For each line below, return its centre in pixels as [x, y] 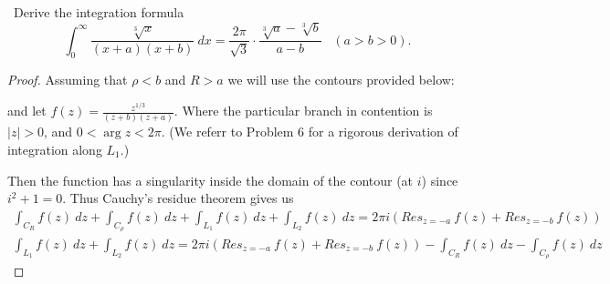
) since [440, 180]
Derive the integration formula [99, 12]
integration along [55, 149]
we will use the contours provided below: [341, 80]
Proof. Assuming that [68, 80]
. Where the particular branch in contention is [303, 111]
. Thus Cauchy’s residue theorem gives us [178, 198]
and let [27, 111]
